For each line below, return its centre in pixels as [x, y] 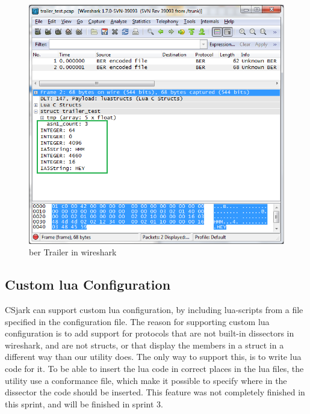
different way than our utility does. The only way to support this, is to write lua [153, 357]
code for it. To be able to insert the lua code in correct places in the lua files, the [154, 369]
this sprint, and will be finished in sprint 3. [84, 403]
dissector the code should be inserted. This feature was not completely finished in [155, 392]
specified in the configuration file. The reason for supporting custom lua [137, 321]
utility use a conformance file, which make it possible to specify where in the [146, 380]
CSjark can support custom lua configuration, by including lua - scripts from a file [154, 310]
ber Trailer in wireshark [73, 252]
